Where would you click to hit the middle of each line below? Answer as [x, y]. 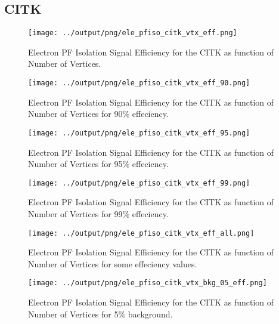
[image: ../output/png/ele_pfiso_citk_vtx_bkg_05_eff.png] [148, 283]
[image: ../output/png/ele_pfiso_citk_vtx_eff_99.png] [139, 183]
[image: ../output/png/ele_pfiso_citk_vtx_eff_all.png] [141, 233]
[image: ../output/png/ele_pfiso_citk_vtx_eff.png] [133, 33]
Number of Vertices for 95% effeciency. [98, 164]
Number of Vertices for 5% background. [100, 314]
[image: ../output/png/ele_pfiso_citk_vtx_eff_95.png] [139, 133]
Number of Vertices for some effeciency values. [113, 263]
